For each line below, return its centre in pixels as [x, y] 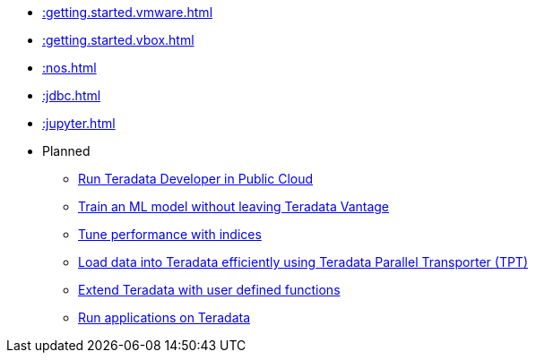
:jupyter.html [79, 123]
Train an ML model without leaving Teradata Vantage [234, 206]
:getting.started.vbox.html [118, 40]
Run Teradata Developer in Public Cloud [196, 179]
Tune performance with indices [170, 234]
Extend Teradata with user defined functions [209, 290]
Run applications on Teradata [164, 317]
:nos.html [69, 68]
